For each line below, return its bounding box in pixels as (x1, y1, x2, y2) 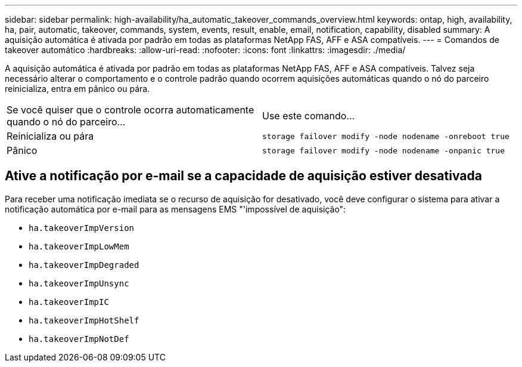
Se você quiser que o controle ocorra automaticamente (7, 104, 254, 116)
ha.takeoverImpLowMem (29, 241, 129, 251)
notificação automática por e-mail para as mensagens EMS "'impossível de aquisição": (5, 203, 346, 214)
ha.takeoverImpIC (29, 297, 109, 307)
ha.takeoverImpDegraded (29, 260, 139, 270)
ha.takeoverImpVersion (29, 223, 135, 233)
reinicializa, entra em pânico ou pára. (5, 84, 150, 94)
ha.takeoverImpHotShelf (29, 315, 139, 325)
